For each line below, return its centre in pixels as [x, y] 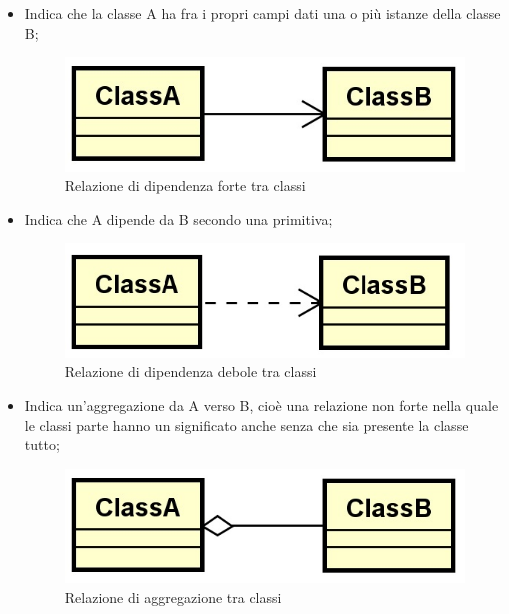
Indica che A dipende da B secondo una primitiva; [178, 218]
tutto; [42, 444]
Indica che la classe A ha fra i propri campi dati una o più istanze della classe [262, 13]
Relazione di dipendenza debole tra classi [190, 371]
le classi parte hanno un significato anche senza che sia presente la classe [246, 424]
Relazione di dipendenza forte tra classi [185, 185]
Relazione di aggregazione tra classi [173, 596]
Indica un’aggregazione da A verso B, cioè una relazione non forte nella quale [261, 405]
